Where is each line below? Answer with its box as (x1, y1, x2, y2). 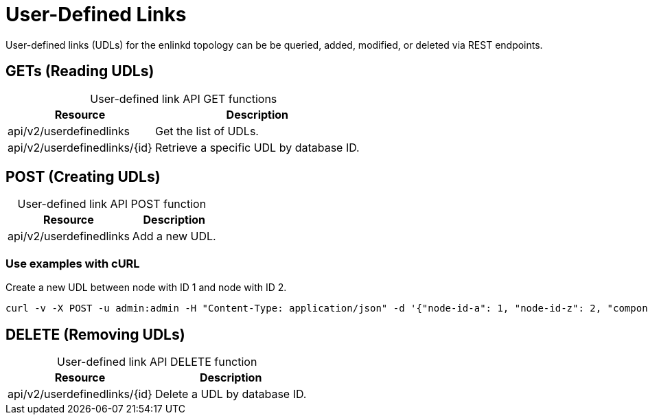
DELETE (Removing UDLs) (5, 325, 185, 343)
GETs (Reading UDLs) (5, 62, 154, 80)
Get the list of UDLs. (154, 124, 259, 138)
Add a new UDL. (132, 229, 216, 244)
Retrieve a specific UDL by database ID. (154, 140, 360, 154)
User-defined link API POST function (17, 197, 207, 211)
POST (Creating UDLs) (5, 168, 161, 186)
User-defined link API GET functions (90, 91, 277, 106)
